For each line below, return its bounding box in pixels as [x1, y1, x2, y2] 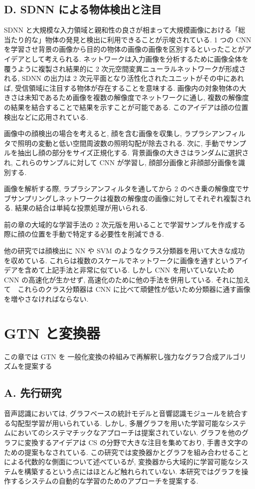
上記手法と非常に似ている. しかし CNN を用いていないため [45, 265, 234, 275]
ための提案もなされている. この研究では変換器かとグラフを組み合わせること [4, 447, 249, 457]
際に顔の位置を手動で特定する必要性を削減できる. [4, 229, 164, 239]
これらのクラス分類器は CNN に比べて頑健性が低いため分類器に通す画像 [17, 284, 251, 294]
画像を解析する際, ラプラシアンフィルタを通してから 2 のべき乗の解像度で [4, 183, 242, 194]
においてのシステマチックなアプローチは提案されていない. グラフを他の [10, 427, 242, 438]
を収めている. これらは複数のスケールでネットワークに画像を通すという [4, 255, 235, 265]
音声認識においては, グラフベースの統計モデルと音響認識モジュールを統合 [4, 408, 241, 419]
